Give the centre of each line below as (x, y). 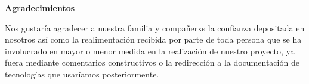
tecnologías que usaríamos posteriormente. (82, 74)
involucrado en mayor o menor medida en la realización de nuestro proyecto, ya (150, 51)
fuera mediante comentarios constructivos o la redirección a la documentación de (152, 62)
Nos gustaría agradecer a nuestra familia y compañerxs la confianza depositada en (155, 28)
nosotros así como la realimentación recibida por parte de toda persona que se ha (153, 39)
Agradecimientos (40, 8)
